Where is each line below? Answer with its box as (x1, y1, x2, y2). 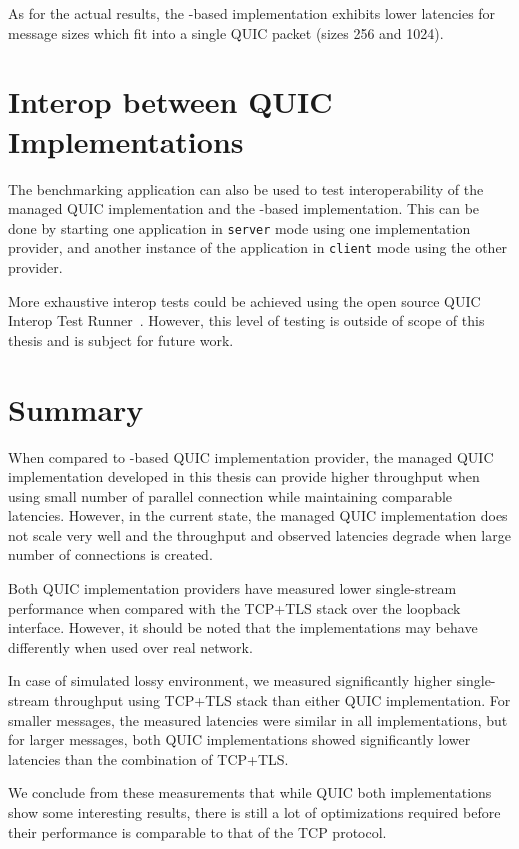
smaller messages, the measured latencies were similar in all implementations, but (8, 709, 508, 730)
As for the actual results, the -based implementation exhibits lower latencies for (8, 3, 496, 23)
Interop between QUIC (8, 81, 333, 122)
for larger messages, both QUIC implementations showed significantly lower (8, 729, 471, 750)
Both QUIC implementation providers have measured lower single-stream (8, 578, 457, 599)
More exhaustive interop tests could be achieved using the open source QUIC (8, 290, 481, 311)
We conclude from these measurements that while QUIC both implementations (8, 782, 492, 803)
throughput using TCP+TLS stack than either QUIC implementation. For (53, 690, 511, 711)
